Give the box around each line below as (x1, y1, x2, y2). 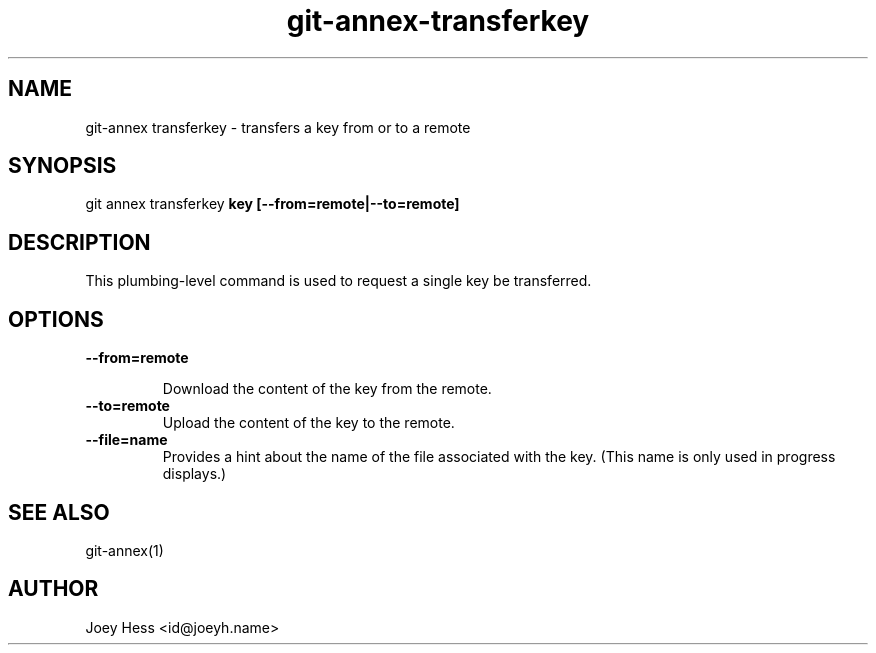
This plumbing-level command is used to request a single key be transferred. (85, 272, 592, 290)
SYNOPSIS (8, 153, 117, 179)
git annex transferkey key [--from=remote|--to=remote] (85, 195, 460, 213)
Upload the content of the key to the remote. (162, 414, 455, 432)
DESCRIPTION (8, 229, 151, 255)
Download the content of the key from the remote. (162, 380, 492, 398)
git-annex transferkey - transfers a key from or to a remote (85, 118, 471, 136)
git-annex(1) (85, 541, 164, 559)
